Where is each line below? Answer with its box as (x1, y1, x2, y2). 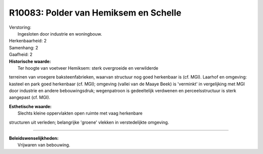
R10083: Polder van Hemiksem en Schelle (9, 7, 182, 18)
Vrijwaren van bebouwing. (18, 142, 71, 148)
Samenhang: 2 (9, 44, 38, 51)
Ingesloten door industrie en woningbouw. (18, 31, 102, 37)
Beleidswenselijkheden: (9, 135, 59, 141)
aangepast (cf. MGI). (9, 95, 51, 100)
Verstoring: (9, 24, 32, 30)
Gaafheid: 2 (9, 52, 33, 58)
